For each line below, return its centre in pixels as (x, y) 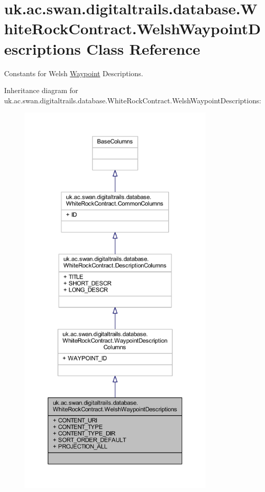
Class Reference (143, 48)
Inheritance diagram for (41, 90)
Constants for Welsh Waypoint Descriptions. (74, 73)
